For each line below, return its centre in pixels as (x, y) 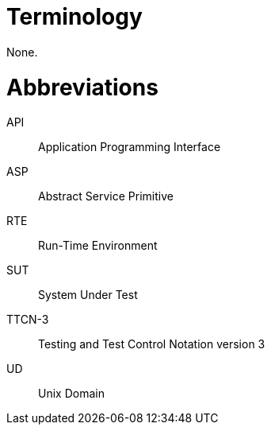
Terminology (74, 17)
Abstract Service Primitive (106, 196)
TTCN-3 (28, 320)
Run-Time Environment (98, 246)
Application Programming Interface (130, 147)
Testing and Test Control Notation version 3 (152, 344)
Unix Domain (71, 394)
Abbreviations (82, 87)
